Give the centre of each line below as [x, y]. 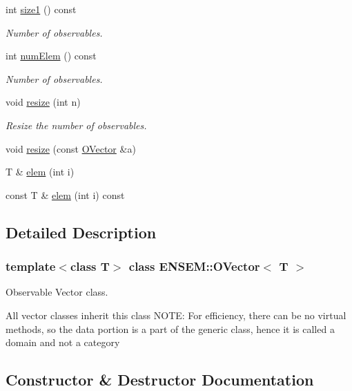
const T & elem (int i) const [65, 194]
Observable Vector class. [57, 292]
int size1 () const [41, 9]
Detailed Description [81, 232]
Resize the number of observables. [76, 125]
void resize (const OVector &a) [71, 148]
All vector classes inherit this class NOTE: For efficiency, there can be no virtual [176, 315]
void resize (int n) [43, 102]
